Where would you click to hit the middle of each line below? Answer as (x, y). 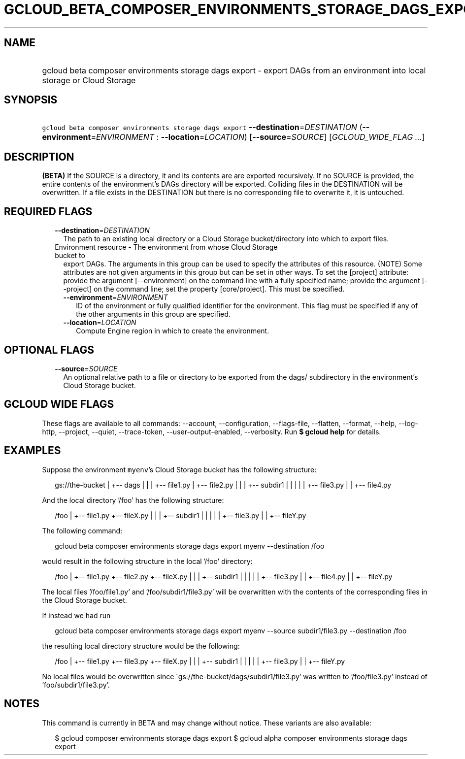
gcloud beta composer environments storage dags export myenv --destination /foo (190, 546)
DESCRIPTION (39, 157)
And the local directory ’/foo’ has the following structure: (133, 500)
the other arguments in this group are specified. (153, 314)
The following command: (82, 530)
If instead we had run (76, 615)
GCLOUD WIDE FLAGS (59, 404)
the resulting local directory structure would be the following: (141, 646)
